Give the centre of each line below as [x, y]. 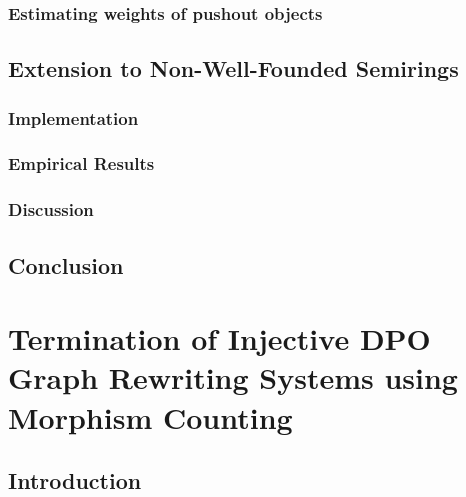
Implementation [73, 117]
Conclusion [66, 264]
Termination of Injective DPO [219, 338]
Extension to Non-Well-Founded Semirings [233, 68]
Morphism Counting [150, 416]
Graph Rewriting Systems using [233, 377]
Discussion [51, 209]
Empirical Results [81, 163]
